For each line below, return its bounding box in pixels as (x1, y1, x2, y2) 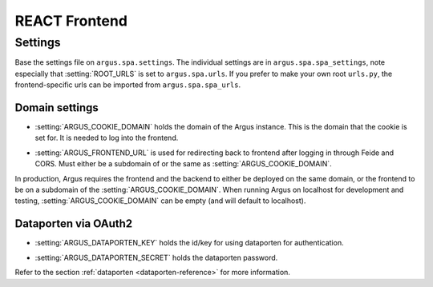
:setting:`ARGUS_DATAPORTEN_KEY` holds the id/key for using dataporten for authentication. (34, 238, 344, 248)
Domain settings (14, 101, 99, 114)
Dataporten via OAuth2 (14, 217, 133, 231)
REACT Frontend (14, 12, 128, 30)
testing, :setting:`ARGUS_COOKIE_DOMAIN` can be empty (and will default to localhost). (14, 196, 306, 205)
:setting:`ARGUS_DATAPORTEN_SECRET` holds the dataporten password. (34, 253, 278, 262)
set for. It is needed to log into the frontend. (34, 133, 179, 143)
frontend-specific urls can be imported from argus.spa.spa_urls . (14, 80, 241, 90)
